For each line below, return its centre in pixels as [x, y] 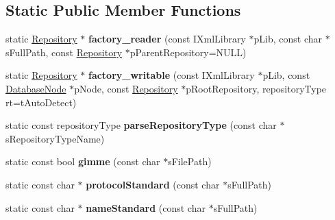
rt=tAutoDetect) [41, 102]
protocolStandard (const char [153, 184]
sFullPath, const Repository [64, 52]
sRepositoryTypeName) [55, 138]
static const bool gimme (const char [83, 161]
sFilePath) [190, 161]
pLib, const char [288, 39]
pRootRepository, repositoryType [256, 88]
